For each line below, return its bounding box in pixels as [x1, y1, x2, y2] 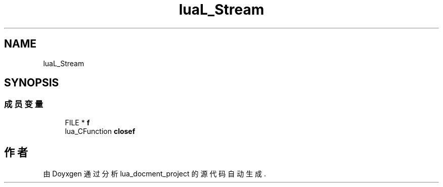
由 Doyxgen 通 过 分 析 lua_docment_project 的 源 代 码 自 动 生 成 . [43, 169, 267, 178]
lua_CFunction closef [65, 126, 136, 135]
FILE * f [65, 118, 90, 127]
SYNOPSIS [4, 76, 59, 89]
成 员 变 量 [4, 99, 43, 110]
